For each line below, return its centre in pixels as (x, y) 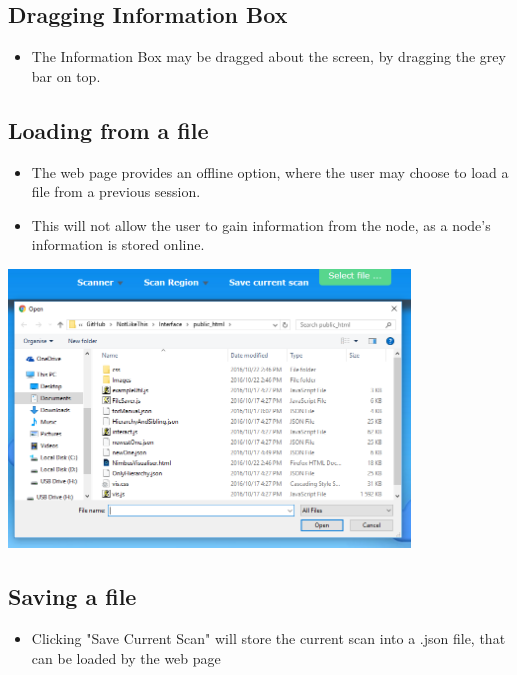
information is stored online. (118, 244)
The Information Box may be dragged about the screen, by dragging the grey (268, 56)
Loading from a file (108, 129)
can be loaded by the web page (126, 657)
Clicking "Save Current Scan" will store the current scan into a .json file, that (268, 637)
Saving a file (72, 596)
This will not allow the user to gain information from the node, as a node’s (261, 224)
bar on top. (66, 75)
